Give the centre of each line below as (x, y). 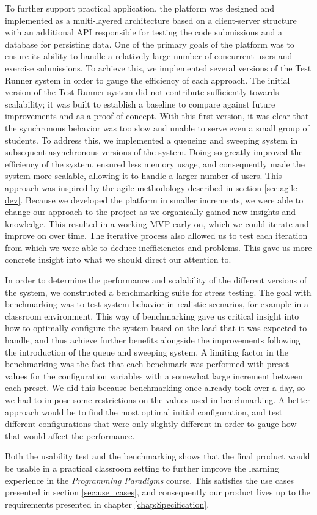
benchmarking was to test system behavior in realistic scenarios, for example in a (157, 304)
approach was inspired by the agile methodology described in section (133, 187)
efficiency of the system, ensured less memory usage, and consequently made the (155, 163)
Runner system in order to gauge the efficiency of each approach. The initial (148, 80)
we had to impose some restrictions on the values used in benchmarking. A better (158, 400)
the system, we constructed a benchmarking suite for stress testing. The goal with (158, 292)
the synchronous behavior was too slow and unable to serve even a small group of (157, 127)
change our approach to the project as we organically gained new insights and (150, 212)
